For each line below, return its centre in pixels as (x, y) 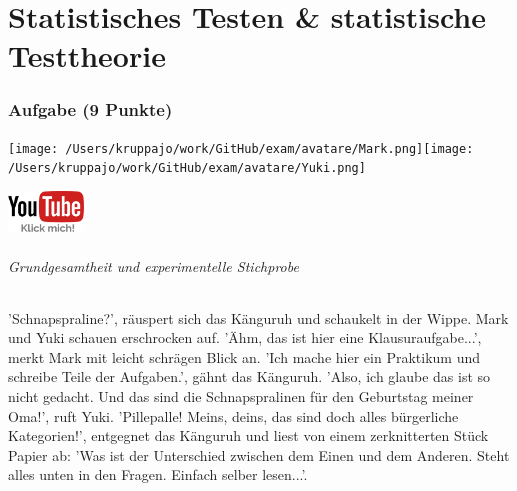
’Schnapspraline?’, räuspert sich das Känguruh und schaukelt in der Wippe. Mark (258, 317)
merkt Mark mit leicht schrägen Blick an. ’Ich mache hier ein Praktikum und (244, 356)
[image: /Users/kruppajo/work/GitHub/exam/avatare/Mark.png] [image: (241, 148)
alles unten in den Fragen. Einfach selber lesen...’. (158, 474)
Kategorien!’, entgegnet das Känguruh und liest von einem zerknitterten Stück (248, 435)
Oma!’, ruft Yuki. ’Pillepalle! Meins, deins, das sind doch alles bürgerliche (233, 415)
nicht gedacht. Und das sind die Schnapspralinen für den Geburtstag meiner (241, 396)
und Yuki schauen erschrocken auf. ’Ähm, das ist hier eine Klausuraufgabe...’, (245, 337)
